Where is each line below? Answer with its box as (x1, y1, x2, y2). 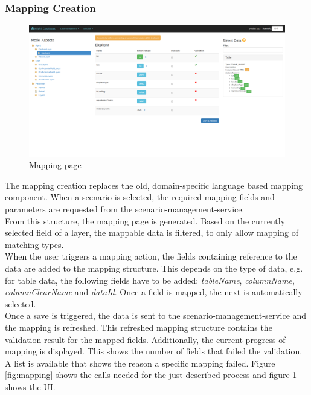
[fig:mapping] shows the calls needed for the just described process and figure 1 (5, 368, 297, 381)
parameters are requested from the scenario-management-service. (5, 202, 245, 215)
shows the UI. (5, 380, 56, 393)
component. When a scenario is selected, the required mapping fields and (5, 191, 275, 203)
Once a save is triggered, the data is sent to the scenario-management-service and (5, 309, 307, 322)
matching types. (5, 238, 64, 250)
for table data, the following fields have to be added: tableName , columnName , (5, 273, 295, 286)
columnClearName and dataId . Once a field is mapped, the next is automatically (5, 286, 303, 298)
